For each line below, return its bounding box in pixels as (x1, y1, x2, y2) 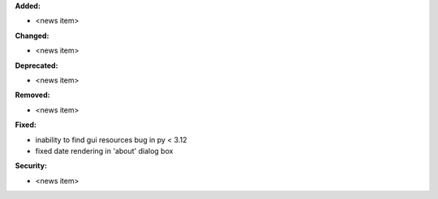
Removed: (15, 90, 50, 100)
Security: (15, 161, 48, 171)
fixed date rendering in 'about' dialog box (35, 146, 174, 155)
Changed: (15, 31, 49, 40)
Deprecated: (15, 61, 58, 70)
